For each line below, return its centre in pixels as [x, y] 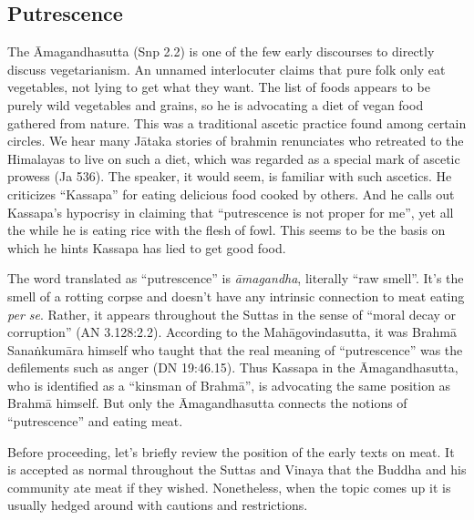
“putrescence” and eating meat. [95, 421]
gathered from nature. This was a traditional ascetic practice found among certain [237, 122]
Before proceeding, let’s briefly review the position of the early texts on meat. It [231, 451]
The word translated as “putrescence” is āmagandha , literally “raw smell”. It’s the [236, 278]
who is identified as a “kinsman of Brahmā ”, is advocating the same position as [229, 385]
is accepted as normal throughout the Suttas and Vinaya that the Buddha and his [237, 469]
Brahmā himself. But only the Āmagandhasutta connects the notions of [207, 403]
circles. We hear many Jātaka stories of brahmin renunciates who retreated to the [236, 141]
